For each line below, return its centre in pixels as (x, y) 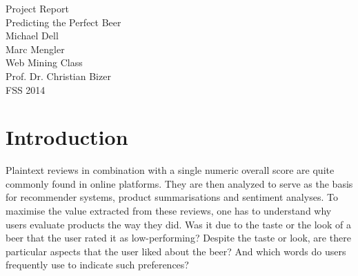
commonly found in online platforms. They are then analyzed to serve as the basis (179, 183)
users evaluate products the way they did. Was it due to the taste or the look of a (178, 224)
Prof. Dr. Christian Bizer (58, 76)
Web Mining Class (44, 62)
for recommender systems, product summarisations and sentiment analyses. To (172, 197)
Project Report (37, 8)
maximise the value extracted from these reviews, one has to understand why (169, 211)
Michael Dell (32, 36)
